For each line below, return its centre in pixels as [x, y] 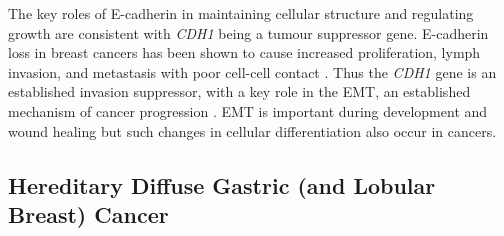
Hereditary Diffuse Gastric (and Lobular [222, 184]
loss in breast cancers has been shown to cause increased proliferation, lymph [244, 52]
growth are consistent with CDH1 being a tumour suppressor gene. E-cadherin [248, 32]
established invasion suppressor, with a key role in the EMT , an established [239, 91]
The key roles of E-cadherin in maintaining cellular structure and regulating [241, 13]
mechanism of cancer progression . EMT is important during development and [248, 110]
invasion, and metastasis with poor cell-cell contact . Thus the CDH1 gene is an [252, 71]
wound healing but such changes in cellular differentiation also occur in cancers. [252, 130]
